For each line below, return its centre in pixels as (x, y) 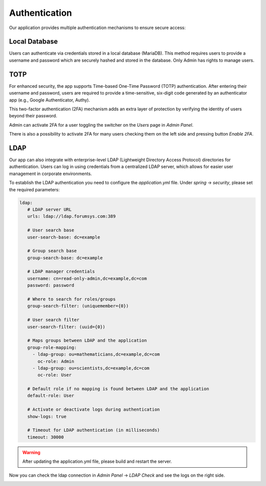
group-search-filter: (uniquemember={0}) (78, 306)
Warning (31, 452)
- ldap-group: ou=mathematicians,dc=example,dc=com (96, 354)
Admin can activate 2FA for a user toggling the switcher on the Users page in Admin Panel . (101, 125)
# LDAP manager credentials (61, 272)
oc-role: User (55, 375)
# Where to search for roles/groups (71, 299)
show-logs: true (47, 416)
